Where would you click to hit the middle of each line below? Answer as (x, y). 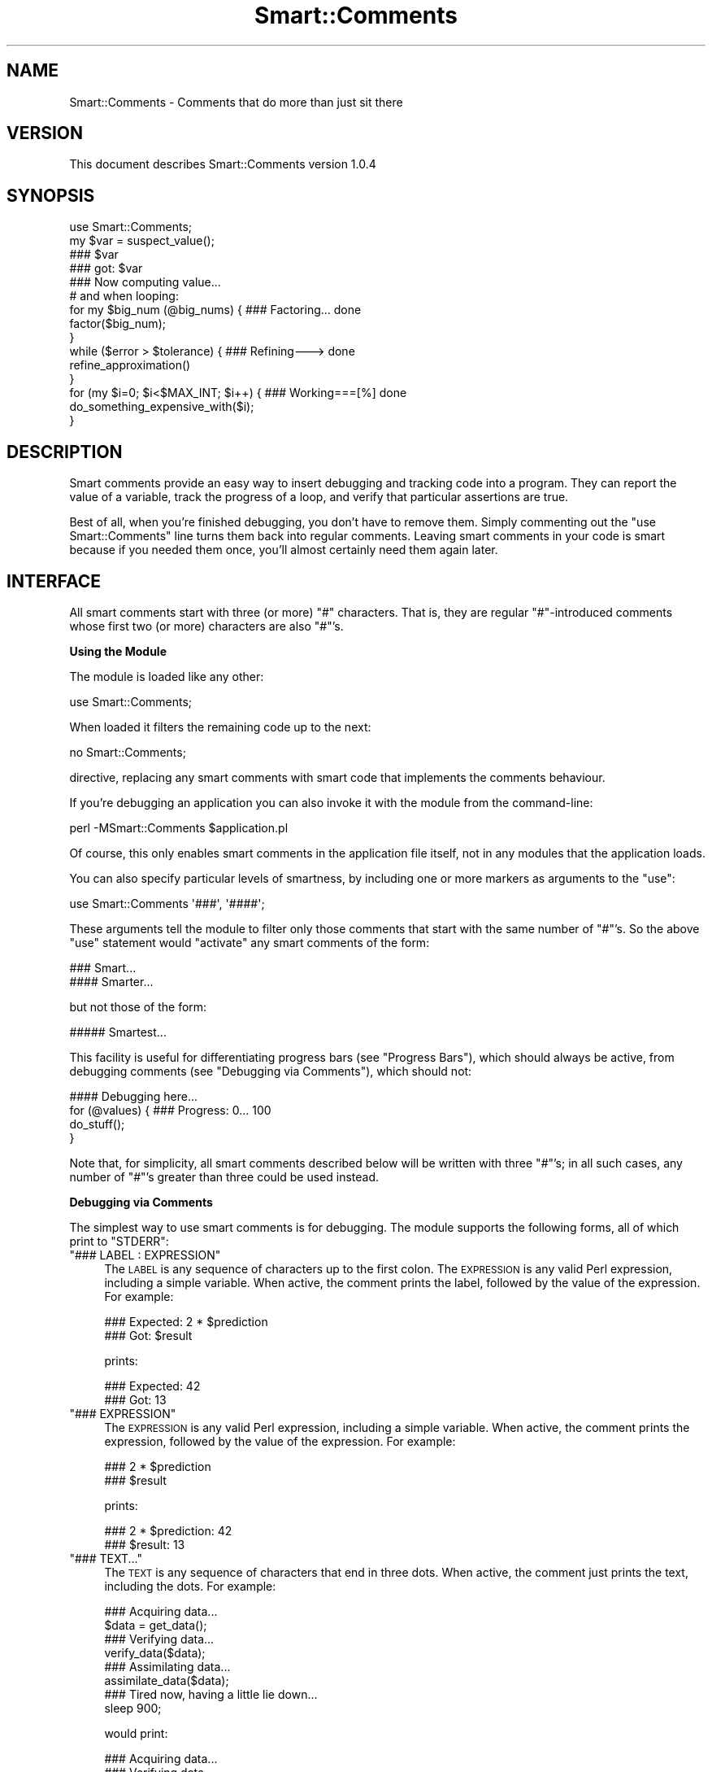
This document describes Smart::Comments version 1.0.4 (223, 164)
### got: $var (106, 268)
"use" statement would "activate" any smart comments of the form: (250, 942)
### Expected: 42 (152, 1386)
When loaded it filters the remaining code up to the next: (220, 727)
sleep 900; (133, 1708)
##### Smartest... (118, 1032)
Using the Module (118, 651)
